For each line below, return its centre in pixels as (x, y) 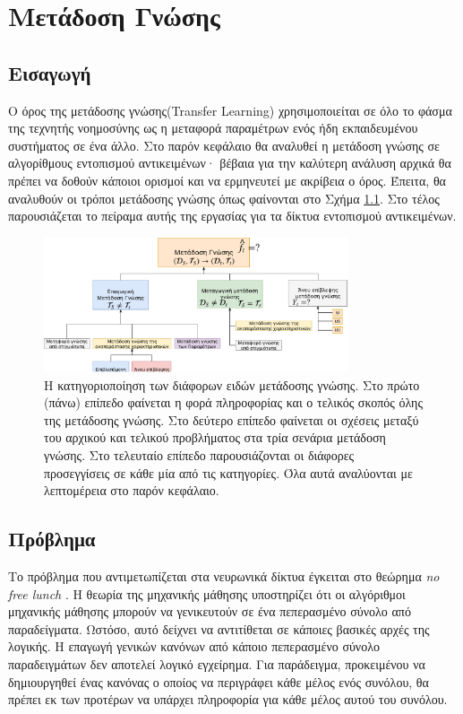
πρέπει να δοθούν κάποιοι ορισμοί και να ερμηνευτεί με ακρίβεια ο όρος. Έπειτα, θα (227, 180)
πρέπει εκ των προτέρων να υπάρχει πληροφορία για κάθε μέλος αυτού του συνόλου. (228, 699)
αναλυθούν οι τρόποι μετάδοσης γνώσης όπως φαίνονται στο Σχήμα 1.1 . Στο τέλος (224, 198)
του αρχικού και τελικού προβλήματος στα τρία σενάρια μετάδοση (215, 437)
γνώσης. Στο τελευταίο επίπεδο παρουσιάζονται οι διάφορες (199, 455)
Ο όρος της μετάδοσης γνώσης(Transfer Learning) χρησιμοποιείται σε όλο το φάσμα (230, 110)
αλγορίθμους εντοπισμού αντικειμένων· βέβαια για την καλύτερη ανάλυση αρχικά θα (230, 163)
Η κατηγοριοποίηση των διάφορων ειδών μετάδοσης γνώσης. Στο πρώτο (232, 384)
